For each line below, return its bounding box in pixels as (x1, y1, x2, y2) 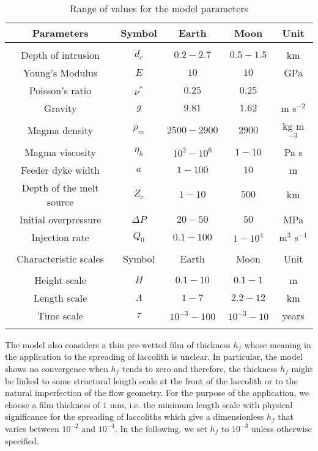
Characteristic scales (17, 251, 104, 266)
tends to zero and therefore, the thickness (122, 362, 278, 375)
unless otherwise (251, 422, 312, 434)
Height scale (34, 272, 86, 287)
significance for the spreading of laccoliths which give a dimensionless (5, 410, 264, 423)
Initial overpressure (19, 212, 102, 226)
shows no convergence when (5, 362, 108, 375)
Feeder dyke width (21, 162, 100, 177)
